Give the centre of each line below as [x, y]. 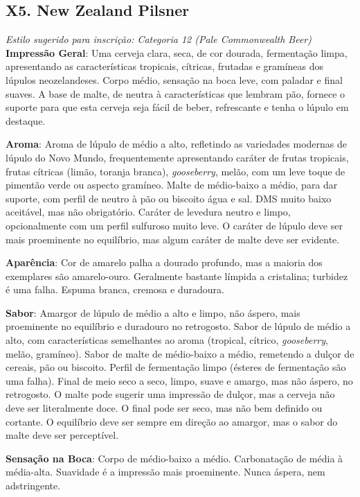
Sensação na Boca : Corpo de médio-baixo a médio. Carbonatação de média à [174, 458]
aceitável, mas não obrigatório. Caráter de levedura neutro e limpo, [148, 212]
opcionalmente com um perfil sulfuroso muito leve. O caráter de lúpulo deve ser [174, 225]
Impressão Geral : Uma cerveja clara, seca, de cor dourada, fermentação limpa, [177, 52]
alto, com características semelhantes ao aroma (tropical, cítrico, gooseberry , [167, 340]
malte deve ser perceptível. [62, 435]
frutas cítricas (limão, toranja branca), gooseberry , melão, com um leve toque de [175, 171]
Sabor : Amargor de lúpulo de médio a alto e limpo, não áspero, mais [153, 312]
